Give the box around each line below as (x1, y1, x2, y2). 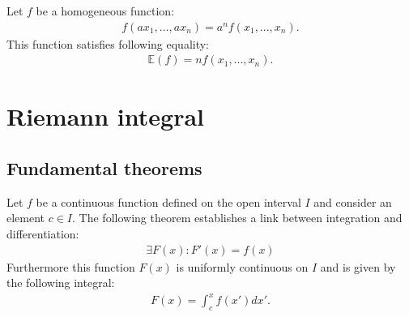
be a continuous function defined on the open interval (36, 193, 301, 210)
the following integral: (6, 274, 115, 291)
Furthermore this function (6, 258, 135, 275)
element (6, 209, 45, 226)
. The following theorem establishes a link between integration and (72, 209, 403, 226)
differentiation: (6, 225, 79, 242)
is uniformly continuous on (176, 258, 309, 275)
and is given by (320, 258, 396, 275)
